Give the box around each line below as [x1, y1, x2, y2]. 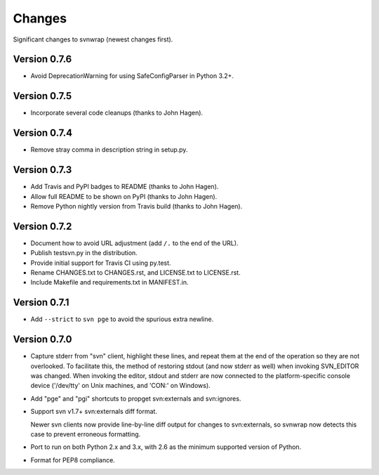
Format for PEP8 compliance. [30, 455, 115, 464]
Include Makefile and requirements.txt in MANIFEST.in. [30, 278, 189, 287]
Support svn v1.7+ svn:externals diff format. [30, 408, 158, 416]
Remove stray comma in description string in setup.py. [30, 145, 188, 154]
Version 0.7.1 [13, 297, 69, 308]
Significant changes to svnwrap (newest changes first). [13, 35, 173, 44]
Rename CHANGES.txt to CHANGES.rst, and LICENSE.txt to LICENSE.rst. [30, 268, 241, 277]
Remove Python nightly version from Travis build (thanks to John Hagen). [30, 202, 243, 210]
